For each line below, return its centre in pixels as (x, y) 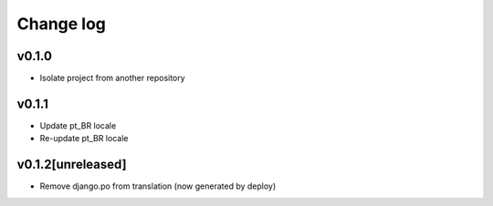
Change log (62, 24)
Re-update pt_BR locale (84, 139)
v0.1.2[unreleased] (72, 165)
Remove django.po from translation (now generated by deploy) (158, 186)
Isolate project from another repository (113, 78)
